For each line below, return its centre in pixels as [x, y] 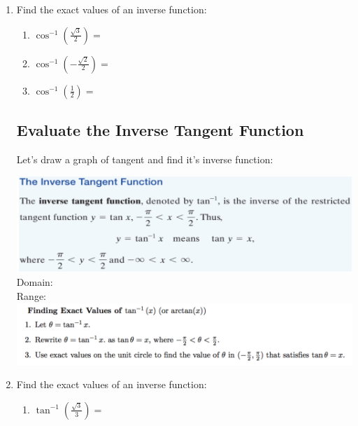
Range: [31, 295]
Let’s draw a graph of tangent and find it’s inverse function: [145, 159]
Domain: [35, 282]
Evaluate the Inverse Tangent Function [160, 129]
